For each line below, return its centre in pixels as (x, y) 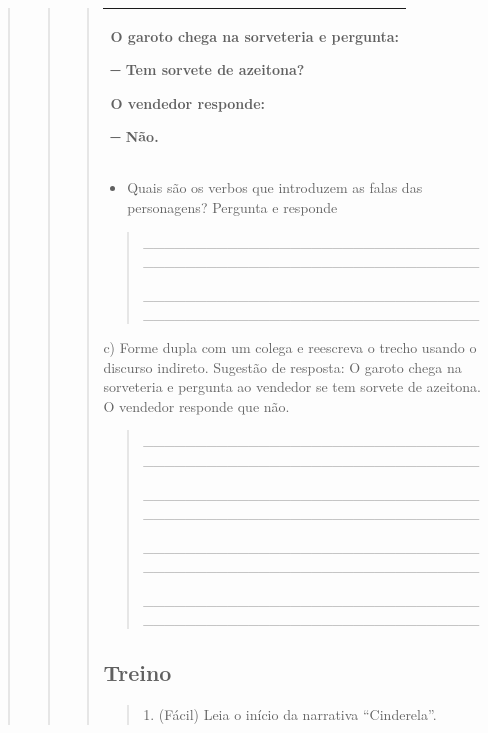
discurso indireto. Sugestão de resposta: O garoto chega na (282, 366)
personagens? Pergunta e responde (232, 206)
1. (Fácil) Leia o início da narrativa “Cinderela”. (290, 714)
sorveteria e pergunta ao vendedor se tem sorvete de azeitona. (292, 386)
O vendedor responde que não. (196, 405)
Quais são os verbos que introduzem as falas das (275, 187)
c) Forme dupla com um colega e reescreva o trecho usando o (290, 346)
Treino (137, 672)
